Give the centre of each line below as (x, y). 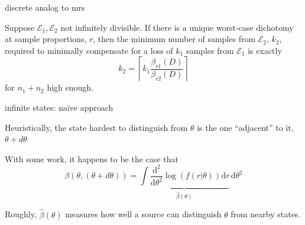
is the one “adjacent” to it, (245, 127)
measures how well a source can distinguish (143, 214)
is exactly (265, 50)
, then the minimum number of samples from (174, 39)
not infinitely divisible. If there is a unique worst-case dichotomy (177, 27)
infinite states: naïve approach (59, 107)
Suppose (20, 27)
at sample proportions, (46, 39)
